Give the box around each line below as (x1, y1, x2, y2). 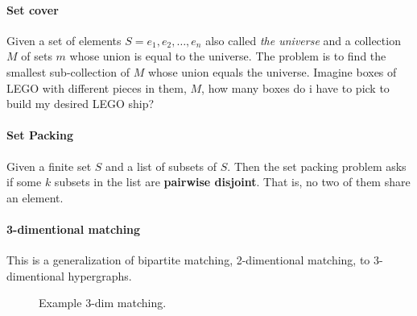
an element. (6, 189, 64, 206)
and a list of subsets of (105, 157, 217, 174)
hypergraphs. (68, 267, 132, 284)
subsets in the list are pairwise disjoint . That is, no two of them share (54, 173, 411, 190)
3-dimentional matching (6, 220, 141, 237)
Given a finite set (6, 157, 92, 174)
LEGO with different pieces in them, (6, 79, 187, 96)
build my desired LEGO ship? (6, 95, 155, 112)
